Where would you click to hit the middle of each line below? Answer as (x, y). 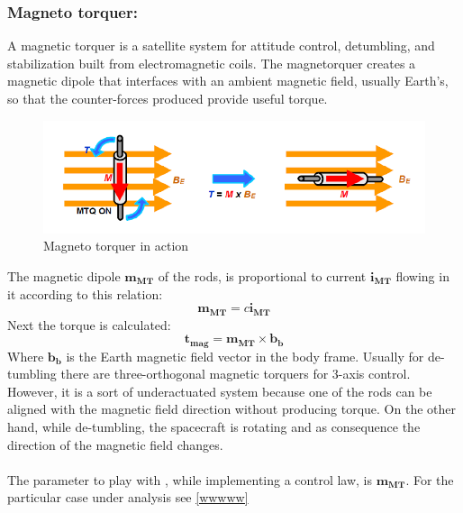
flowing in (422, 275)
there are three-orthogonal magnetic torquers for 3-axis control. (236, 374)
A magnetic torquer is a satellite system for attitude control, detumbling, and (221, 46)
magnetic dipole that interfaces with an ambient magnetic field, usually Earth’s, (228, 81)
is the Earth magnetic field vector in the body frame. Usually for (245, 356)
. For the (430, 479)
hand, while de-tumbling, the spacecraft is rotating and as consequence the (214, 426)
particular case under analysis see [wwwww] (128, 497)
